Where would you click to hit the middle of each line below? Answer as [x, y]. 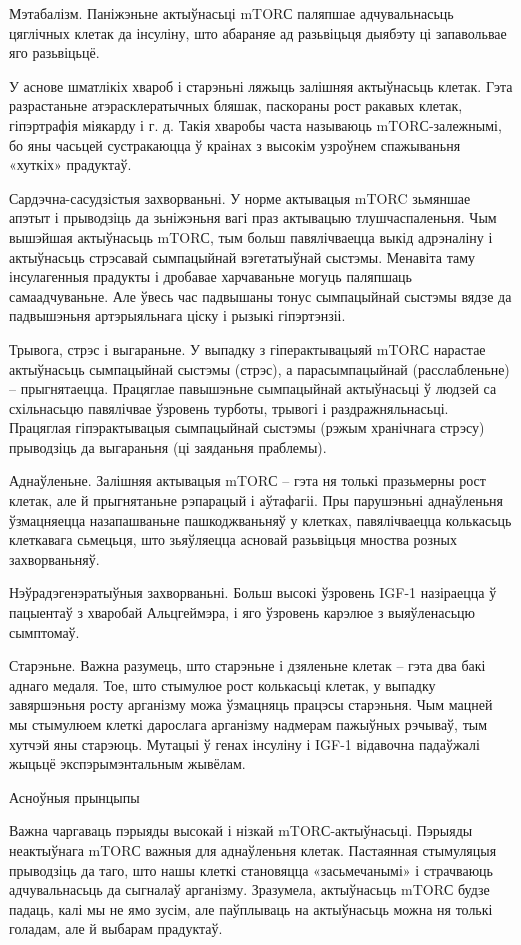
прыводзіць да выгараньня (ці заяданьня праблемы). [168, 446]
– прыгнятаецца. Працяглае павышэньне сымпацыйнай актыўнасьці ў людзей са [253, 388]
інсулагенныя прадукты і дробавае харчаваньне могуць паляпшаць [210, 276]
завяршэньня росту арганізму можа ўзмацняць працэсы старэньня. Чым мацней [251, 704]
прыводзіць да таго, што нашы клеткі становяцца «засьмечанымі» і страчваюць [251, 869]
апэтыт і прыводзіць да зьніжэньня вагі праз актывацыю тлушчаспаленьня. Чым [253, 217]
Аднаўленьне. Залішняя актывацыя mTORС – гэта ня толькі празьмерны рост [247, 480]
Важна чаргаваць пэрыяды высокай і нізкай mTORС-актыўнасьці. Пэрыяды [241, 830]
